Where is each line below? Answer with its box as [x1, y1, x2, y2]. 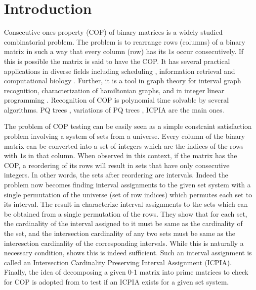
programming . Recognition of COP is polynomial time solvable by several [4, 95, 229, 105]
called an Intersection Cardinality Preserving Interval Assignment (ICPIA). [4, 257, 232, 267]
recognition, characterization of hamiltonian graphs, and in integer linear [4, 85, 224, 95]
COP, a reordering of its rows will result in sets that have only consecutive [4, 160, 230, 170]
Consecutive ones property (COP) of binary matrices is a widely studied [4, 27, 223, 37]
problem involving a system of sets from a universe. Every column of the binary [4, 131, 245, 141]
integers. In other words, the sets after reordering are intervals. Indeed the [4, 170, 228, 180]
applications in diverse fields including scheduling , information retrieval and [4, 65, 235, 76]
